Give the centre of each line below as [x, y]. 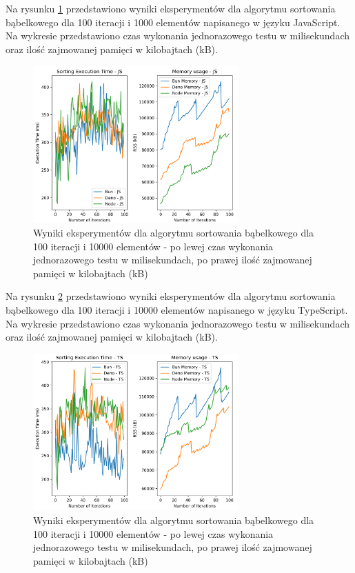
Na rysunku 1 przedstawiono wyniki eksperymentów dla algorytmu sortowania [171, 8]
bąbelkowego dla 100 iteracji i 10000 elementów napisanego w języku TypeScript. [177, 310]
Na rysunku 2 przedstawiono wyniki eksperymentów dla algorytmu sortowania [171, 296]
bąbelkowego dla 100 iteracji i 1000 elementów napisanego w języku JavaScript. [173, 22]
